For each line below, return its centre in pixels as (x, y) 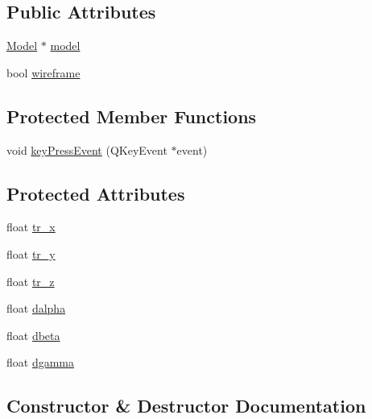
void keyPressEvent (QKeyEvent (87, 149)
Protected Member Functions (132, 116)
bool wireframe (43, 72)
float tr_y (31, 253)
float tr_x (31, 227)
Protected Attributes (96, 193)
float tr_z (31, 281)
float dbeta (33, 335)
